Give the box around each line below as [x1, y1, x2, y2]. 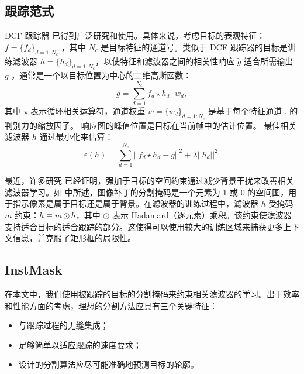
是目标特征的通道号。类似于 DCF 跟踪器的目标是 [101, 40, 288, 53]
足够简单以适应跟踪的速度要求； [18, 338, 141, 351]
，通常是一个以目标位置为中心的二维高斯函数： [11, 69, 192, 81]
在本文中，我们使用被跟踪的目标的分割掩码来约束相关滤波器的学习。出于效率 [5, 288, 299, 300]
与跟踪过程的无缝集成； [18, 319, 109, 331]
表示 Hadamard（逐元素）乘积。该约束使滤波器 [112, 209, 292, 221]
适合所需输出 [244, 55, 293, 67]
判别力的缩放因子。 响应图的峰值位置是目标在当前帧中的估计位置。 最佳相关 [5, 119, 297, 131]
